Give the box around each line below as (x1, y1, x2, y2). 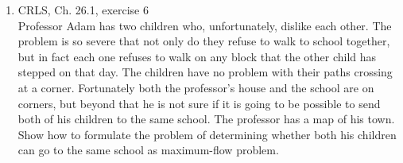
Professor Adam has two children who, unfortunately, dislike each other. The (17, 17, 392, 33)
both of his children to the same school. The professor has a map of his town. (17, 111, 395, 127)
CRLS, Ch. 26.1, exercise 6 (17, 2, 149, 17)
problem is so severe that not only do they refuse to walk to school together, (17, 33, 390, 49)
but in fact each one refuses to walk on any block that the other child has (17, 48, 377, 64)
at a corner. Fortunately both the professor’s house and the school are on (17, 79, 374, 95)
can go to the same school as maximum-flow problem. (17, 142, 279, 158)
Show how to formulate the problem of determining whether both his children (17, 126, 397, 142)
